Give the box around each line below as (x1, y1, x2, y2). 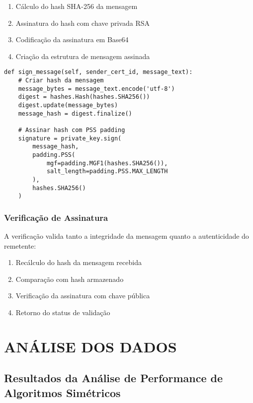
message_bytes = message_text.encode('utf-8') (18, 85, 175, 92)
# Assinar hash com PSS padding (18, 126, 125, 134)
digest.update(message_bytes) (18, 102, 118, 109)
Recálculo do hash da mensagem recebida (15, 257, 142, 268)
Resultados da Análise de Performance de (4, 370, 223, 386)
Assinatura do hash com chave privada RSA (15, 17, 150, 28)
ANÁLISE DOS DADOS (4, 336, 177, 356)
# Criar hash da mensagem (18, 77, 104, 84)
